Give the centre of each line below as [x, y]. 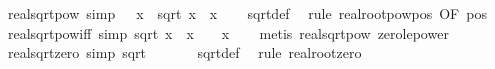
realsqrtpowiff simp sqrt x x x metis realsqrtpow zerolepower [228, 32]
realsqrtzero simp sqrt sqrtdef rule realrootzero [184, 52]
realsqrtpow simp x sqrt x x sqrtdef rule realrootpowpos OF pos [247, 13]
